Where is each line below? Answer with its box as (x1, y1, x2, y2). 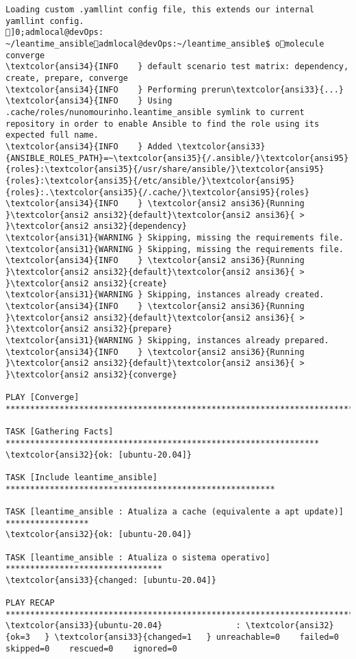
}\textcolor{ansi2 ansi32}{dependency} (5, 221, 187, 232)
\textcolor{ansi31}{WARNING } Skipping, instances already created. (5, 290, 325, 300)
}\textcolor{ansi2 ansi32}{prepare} (5, 324, 173, 334)
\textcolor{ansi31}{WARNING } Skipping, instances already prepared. (5, 336, 329, 346)
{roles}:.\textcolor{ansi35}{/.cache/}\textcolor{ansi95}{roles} (5, 187, 309, 197)
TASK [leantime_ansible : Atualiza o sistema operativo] (5, 552, 270, 562)
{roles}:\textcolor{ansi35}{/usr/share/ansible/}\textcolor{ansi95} (5, 164, 325, 175)
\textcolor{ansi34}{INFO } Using (5, 96, 173, 106)
